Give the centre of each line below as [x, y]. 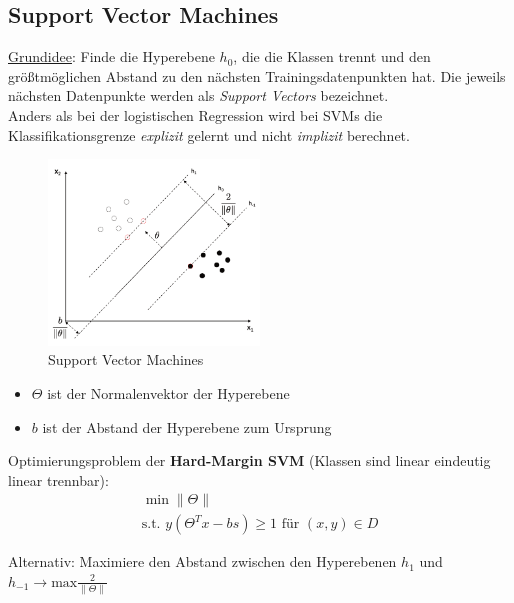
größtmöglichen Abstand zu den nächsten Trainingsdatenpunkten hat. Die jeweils [257, 75]
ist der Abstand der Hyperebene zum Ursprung [187, 426]
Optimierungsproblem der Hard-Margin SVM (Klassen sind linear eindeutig [249, 460]
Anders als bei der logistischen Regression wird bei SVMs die [195, 114]
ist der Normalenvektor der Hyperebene [168, 392]
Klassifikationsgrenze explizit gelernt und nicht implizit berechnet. [209, 134]
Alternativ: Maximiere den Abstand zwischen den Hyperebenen [202, 561]
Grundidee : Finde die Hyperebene [111, 56]
